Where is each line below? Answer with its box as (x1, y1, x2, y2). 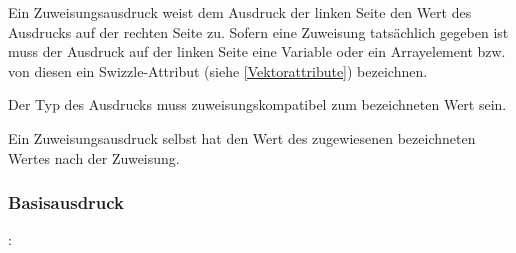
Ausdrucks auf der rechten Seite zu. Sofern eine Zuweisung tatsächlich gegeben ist (8, 21, 509, 42)
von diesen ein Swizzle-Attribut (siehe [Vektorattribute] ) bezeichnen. (8, 60, 428, 81)
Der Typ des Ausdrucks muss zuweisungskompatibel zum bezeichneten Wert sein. (8, 94, 507, 115)
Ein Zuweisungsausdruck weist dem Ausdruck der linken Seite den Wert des (8, 2, 472, 22)
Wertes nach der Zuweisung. (8, 147, 180, 168)
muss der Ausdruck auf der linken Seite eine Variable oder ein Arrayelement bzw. (8, 41, 506, 62)
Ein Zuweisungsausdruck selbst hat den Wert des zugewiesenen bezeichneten (8, 127, 476, 148)
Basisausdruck (8, 190, 125, 215)
